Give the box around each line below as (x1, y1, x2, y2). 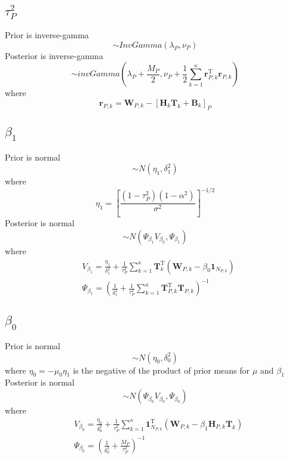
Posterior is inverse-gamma (5, 49, 103, 61)
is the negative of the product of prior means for (73, 363, 250, 376)
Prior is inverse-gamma (5, 29, 89, 41)
